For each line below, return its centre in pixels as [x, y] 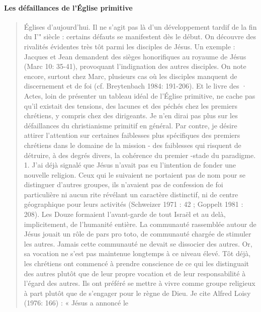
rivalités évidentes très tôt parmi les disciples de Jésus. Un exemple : [129, 46]
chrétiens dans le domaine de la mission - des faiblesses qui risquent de [133, 145]
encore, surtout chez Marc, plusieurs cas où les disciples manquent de [130, 76]
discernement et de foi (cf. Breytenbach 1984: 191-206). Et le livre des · [135, 86]
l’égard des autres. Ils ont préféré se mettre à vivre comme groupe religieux [140, 283]
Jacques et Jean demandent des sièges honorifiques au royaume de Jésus [135, 56]
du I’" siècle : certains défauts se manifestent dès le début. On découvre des [140, 36]
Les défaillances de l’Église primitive [68, 7]
